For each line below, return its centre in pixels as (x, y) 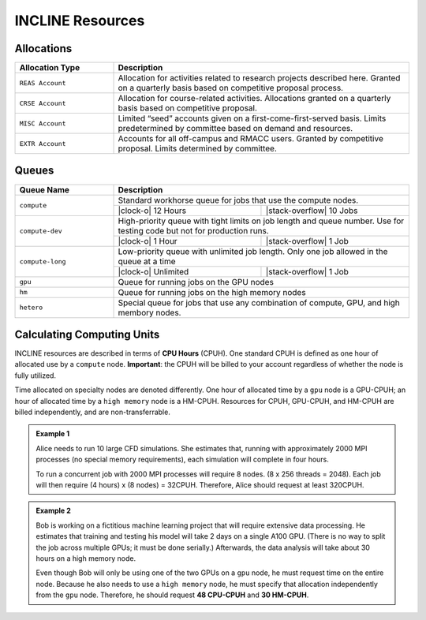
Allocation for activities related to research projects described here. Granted (259, 78)
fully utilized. (35, 375)
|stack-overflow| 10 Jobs (312, 211)
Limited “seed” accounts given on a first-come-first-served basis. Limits (252, 118)
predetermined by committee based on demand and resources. (235, 129)
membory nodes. (149, 312)
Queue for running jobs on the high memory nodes (212, 292)
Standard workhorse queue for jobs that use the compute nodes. (238, 200)
